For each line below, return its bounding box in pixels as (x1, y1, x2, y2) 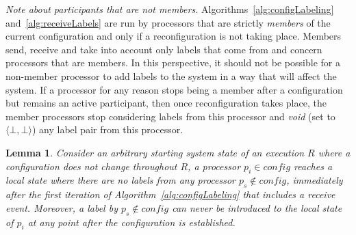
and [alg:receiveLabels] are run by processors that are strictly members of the (5, 15, 331, 29)
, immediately (286, 173, 343, 187)
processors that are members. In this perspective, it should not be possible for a (5, 55, 340, 70)
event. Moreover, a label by (5, 200, 118, 215)
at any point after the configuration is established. (27, 215, 236, 229)
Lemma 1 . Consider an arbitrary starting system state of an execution (5, 145, 305, 159)
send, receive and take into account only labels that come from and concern (5, 42, 322, 56)
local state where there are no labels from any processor (5, 173, 236, 187)
